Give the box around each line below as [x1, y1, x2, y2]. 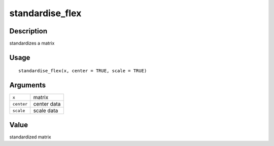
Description [9, 27, 48, 35]
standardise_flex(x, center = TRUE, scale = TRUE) [18, 68, 147, 74]
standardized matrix [9, 134, 51, 140]
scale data [33, 107, 58, 114]
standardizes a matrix [9, 40, 55, 46]
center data [33, 101, 61, 108]
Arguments [9, 81, 46, 89]
